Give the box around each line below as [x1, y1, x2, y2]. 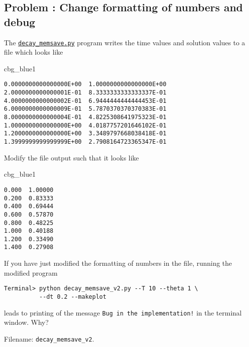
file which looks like [4, 47, 63, 57]
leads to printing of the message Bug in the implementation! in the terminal [4, 307, 242, 317]
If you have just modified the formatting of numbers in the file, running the [4, 258, 232, 268]
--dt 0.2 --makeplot [39, 293, 107, 300]
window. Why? [4, 317, 49, 327]
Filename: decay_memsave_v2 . [4, 333, 94, 344]
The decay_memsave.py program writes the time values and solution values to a [4, 37, 246, 47]
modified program [4, 267, 58, 278]
